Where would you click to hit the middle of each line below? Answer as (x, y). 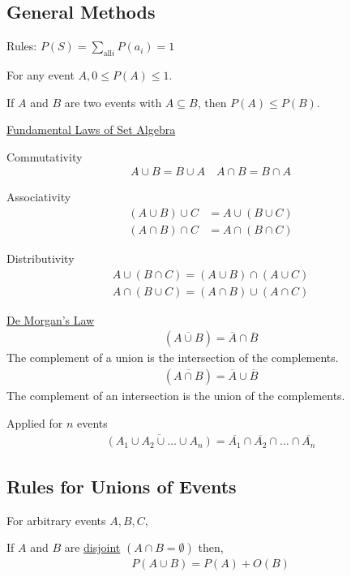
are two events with (113, 102)
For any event (41, 75)
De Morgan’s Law (51, 319)
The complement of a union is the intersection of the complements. (173, 357)
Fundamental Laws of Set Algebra (91, 129)
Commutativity (45, 156)
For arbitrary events (56, 520)
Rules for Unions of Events (122, 486)
